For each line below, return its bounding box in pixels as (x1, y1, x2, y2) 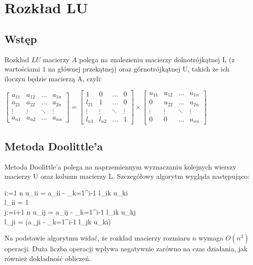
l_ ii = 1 (4, 197, 29, 207)
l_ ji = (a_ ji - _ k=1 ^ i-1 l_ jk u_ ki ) (4, 216, 111, 226)
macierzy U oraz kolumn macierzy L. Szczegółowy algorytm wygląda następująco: (4, 171, 250, 181)
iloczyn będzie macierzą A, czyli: (4, 73, 102, 83)
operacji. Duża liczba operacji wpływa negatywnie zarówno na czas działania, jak (4, 243, 248, 254)
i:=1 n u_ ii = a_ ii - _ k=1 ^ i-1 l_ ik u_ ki (4, 187, 128, 197)
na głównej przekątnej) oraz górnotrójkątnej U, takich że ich (48, 64, 230, 74)
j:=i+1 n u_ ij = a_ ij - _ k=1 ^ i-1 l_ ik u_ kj (4, 206, 136, 217)
